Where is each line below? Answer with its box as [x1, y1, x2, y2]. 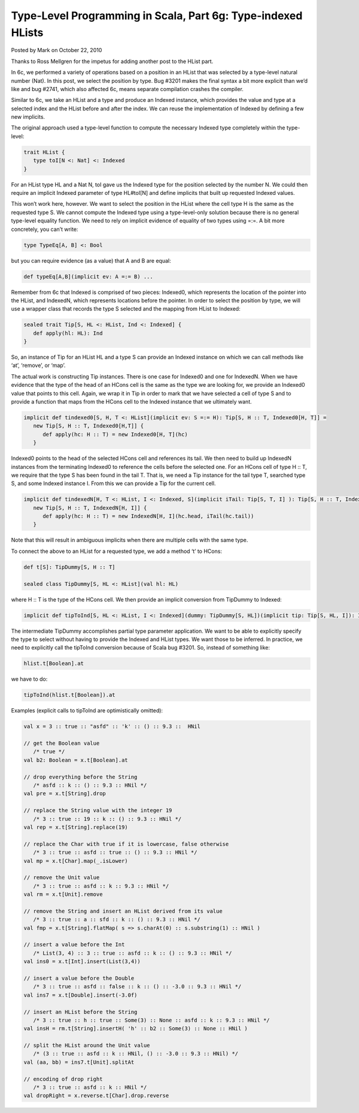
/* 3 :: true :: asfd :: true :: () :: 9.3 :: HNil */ [33, 849, 197, 856]
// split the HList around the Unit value [23, 1042, 150, 1049]
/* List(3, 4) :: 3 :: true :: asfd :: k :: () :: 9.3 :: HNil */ [33, 949, 232, 956]
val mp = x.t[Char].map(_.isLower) [23, 858, 128, 864]
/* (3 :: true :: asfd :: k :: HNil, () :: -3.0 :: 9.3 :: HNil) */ [33, 1050, 239, 1057]
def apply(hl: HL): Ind [33, 330, 103, 336]
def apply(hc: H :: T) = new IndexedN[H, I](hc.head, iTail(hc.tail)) [42, 513, 254, 520]
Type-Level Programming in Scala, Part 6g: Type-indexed [11, 9, 303, 22]
